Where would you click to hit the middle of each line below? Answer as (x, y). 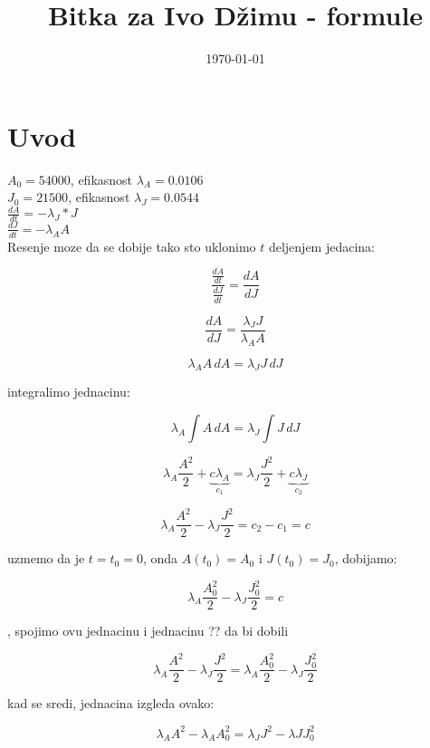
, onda (160, 558)
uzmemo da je (46, 558)
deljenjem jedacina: (322, 246)
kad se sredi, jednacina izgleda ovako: (111, 703)
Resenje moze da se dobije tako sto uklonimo (132, 246)
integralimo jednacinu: (69, 392)
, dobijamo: (366, 558)
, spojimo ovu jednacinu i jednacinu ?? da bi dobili (148, 631)
